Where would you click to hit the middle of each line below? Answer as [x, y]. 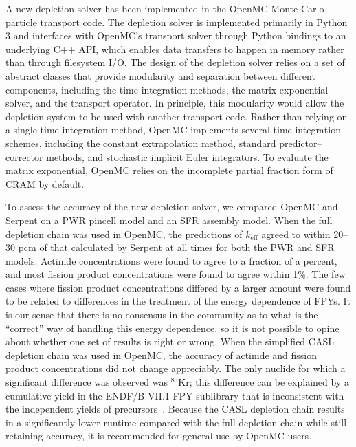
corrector [24, 156]
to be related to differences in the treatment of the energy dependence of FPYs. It [178, 301]
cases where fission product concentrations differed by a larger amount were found [178, 287]
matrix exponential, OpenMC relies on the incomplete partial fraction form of [169, 170]
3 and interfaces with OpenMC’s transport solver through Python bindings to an [176, 35]
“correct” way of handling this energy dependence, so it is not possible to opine [173, 328]
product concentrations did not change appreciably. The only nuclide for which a [176, 368]
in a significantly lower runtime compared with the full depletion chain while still [176, 422]
